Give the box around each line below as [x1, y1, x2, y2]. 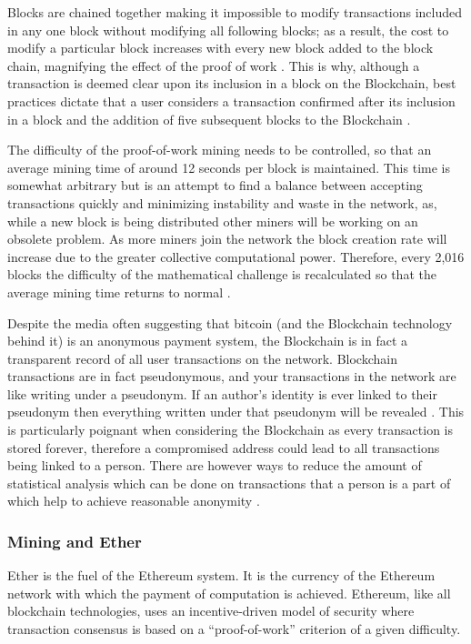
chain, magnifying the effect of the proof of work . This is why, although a [7, 55, 420, 75]
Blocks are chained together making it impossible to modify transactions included [7, 3, 463, 21]
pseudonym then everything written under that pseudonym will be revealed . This [7, 402, 465, 421]
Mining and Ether [7, 529, 142, 552]
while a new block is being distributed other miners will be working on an [7, 211, 418, 230]
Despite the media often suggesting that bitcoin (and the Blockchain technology [7, 313, 453, 332]
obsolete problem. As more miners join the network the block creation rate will [7, 229, 447, 248]
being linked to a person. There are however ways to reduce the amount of [7, 456, 422, 475]
